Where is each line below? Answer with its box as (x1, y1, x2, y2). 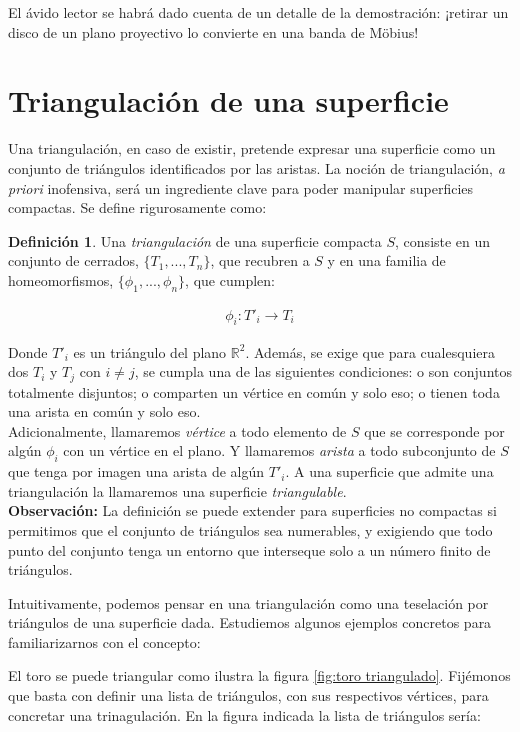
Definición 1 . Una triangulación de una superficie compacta (8, 230, 382, 251)
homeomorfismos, (8, 269, 114, 290)
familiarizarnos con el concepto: (8, 631, 201, 652)
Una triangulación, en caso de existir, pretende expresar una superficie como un (8, 138, 496, 159)
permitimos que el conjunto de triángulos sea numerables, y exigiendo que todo (8, 519, 493, 540)
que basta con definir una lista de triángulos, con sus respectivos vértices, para (8, 685, 489, 706)
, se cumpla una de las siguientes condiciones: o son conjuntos (134, 361, 513, 382)
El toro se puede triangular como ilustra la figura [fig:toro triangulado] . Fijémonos (8, 665, 511, 686)
